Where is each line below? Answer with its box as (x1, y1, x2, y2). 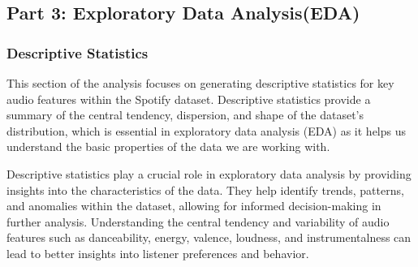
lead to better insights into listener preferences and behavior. (6, 244, 309, 261)
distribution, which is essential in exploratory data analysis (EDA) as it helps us (6, 122, 406, 139)
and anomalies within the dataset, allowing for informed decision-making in (6, 197, 381, 214)
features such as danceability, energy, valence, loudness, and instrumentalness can (6, 229, 412, 246)
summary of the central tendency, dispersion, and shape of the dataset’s (6, 106, 364, 123)
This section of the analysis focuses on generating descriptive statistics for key (6, 75, 394, 91)
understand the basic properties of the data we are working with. (6, 138, 330, 155)
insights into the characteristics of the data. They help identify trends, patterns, (6, 181, 404, 198)
